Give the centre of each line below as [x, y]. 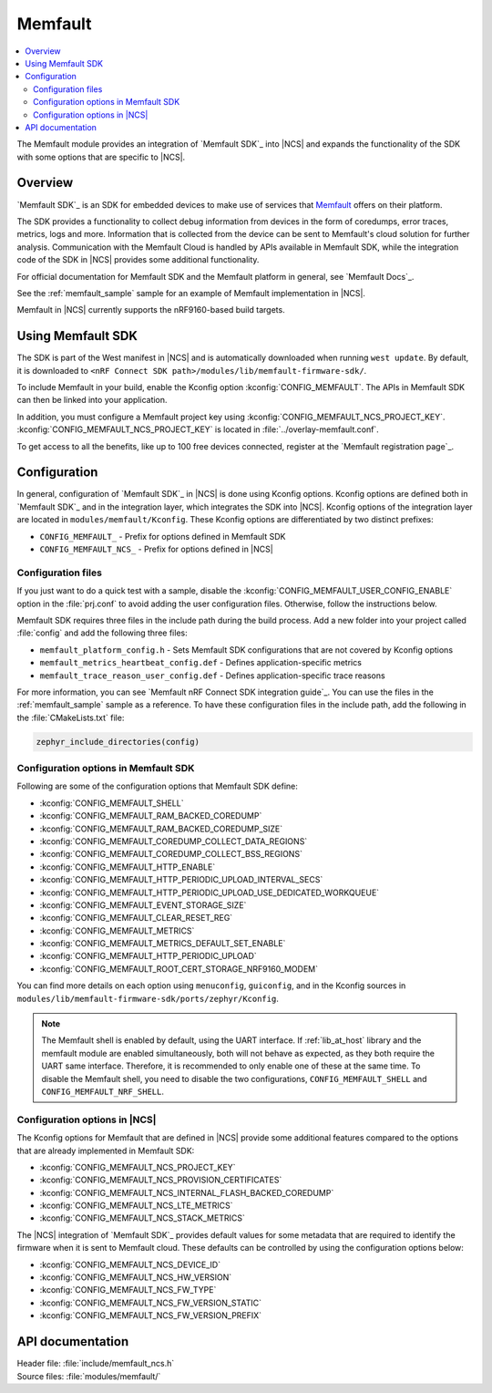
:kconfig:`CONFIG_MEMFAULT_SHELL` [112, 803]
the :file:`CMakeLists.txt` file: [71, 717]
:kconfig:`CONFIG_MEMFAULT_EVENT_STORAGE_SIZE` [143, 905]
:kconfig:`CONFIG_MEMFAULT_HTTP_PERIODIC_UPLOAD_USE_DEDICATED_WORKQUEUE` [210, 893]
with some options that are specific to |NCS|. [101, 157]
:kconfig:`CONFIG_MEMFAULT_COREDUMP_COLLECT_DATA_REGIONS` [174, 841]
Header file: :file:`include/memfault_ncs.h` [96, 1364]
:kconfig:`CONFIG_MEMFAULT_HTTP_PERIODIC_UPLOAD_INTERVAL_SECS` [181, 880]
